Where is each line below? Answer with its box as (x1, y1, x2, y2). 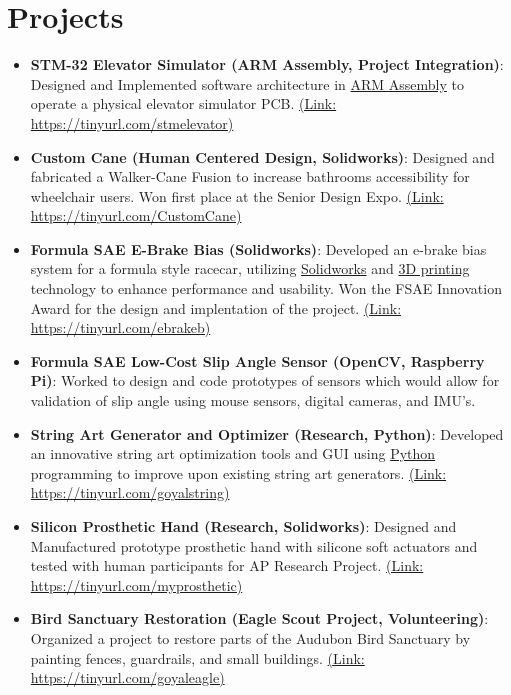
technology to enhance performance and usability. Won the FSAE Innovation (30, 278, 502, 299)
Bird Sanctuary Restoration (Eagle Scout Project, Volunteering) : (30, 608, 489, 629)
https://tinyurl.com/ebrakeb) (30, 317, 211, 338)
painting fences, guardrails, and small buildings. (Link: (30, 647, 365, 668)
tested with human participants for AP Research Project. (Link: (30, 555, 424, 576)
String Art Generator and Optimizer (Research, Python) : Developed (30, 423, 504, 444)
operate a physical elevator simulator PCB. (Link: (30, 93, 337, 114)
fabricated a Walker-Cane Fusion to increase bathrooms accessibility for (30, 166, 470, 187)
